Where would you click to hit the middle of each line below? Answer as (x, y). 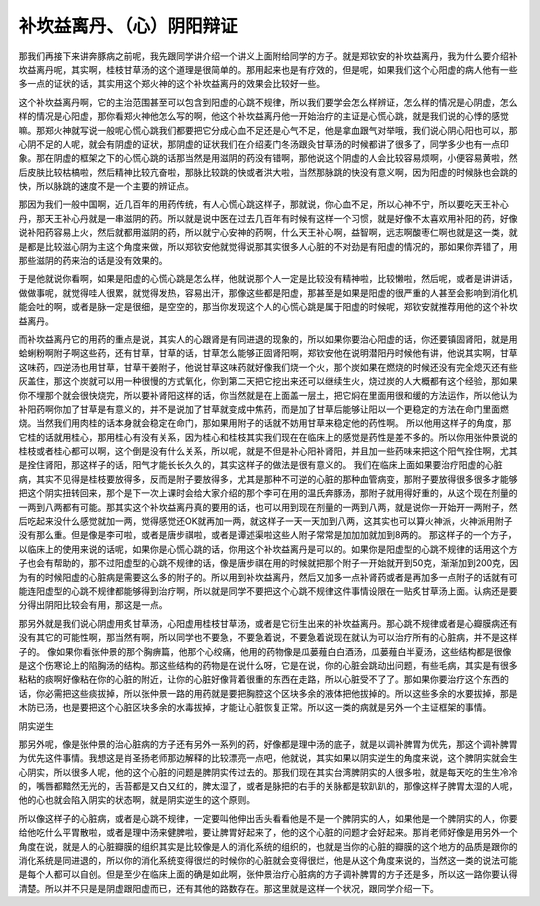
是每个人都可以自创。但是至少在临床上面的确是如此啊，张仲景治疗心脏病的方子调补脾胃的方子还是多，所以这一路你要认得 (268, 874)
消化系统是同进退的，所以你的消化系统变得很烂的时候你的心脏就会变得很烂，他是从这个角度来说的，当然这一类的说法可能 (268, 861)
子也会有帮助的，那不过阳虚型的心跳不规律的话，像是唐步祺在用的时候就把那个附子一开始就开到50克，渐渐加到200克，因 (268, 563)
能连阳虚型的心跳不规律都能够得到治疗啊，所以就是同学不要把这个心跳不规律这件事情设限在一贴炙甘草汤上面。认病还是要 (268, 591)
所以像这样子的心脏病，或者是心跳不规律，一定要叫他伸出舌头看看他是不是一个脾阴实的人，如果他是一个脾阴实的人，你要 (268, 818)
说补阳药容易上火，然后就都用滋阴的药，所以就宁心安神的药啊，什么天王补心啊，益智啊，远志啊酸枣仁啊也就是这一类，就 (268, 232)
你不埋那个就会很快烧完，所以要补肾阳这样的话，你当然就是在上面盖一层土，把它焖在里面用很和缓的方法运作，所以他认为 (268, 395)
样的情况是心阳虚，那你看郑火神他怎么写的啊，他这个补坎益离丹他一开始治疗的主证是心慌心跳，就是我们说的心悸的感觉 (263, 116)
